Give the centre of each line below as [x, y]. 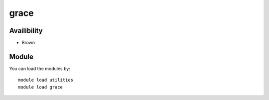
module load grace [41, 87]
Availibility [26, 31]
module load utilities [46, 80]
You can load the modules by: [40, 68]
